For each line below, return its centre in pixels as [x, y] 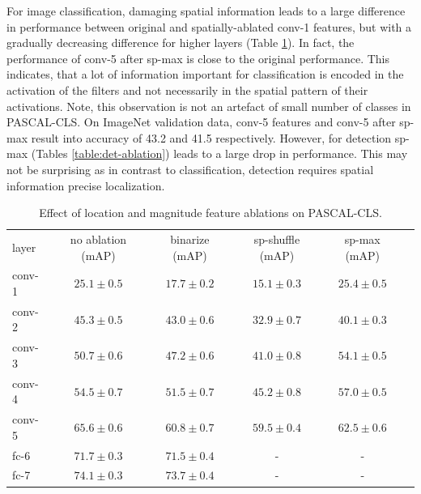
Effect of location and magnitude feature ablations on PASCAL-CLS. [210, 213]
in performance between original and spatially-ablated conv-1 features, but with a [209, 26]
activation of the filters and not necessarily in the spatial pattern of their [187, 89]
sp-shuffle [277, 238]
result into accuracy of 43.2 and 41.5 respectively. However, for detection [211, 137]
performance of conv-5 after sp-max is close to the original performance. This [198, 58]
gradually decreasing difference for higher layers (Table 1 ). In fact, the [181, 43]
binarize [190, 238]
